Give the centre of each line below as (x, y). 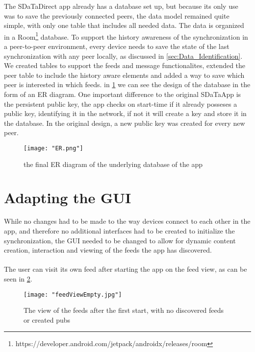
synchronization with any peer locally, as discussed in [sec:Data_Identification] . (123, 56)
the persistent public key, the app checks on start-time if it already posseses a (121, 104)
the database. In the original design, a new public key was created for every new (125, 123)
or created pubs (47, 319)
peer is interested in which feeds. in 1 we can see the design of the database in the (127, 84)
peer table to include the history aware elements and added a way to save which (124, 75)
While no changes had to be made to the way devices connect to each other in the (127, 221)
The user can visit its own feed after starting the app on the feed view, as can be (126, 269)
